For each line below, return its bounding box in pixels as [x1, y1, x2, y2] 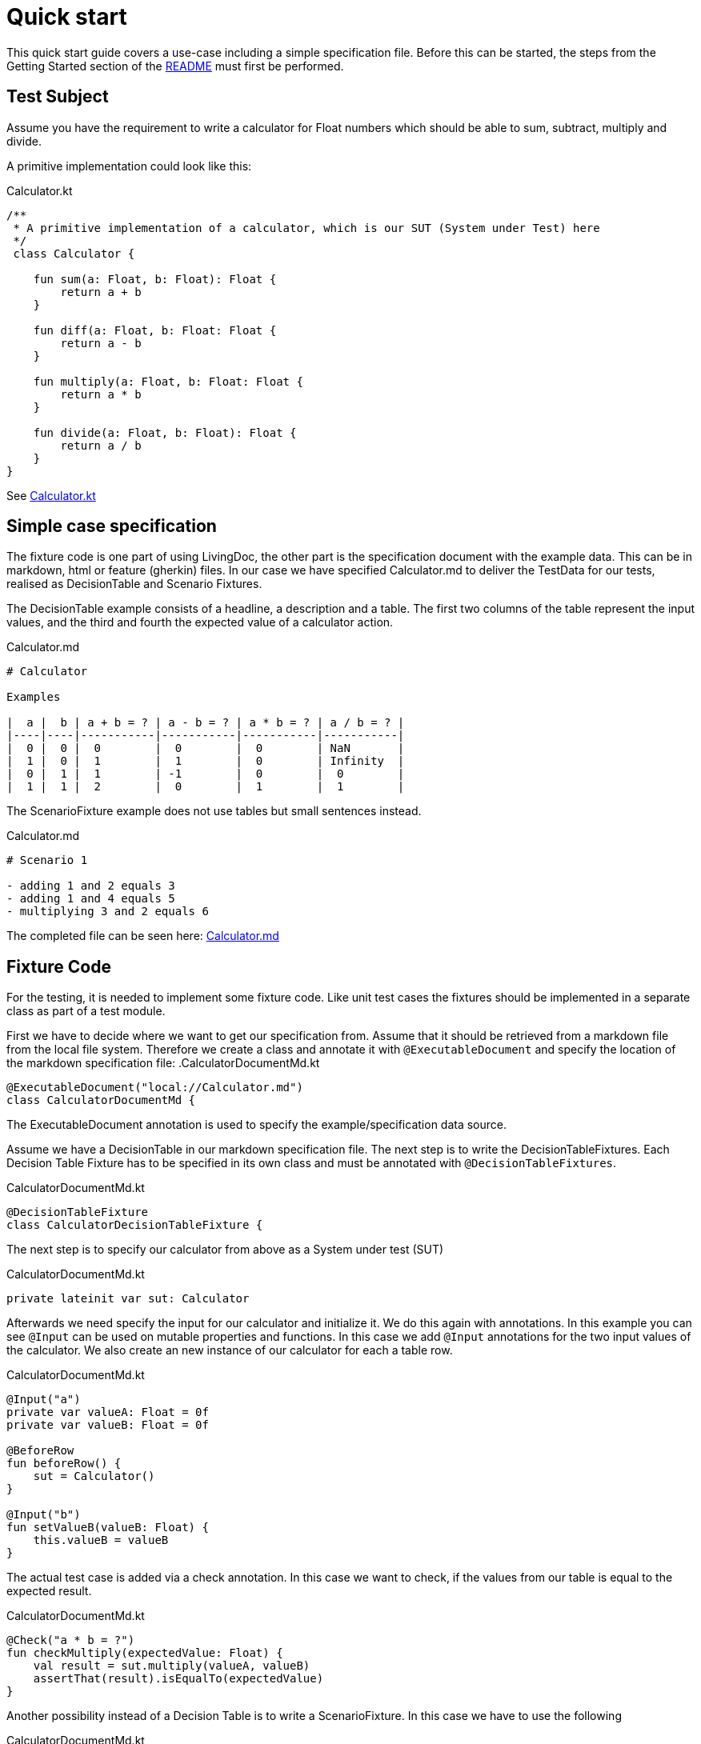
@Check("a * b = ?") [6, 1634, 135, 1647]
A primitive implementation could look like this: [6, 158, 252, 173]
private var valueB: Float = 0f [6, 1418, 209, 1432]
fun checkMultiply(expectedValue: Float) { [6, 1646, 283, 1660]
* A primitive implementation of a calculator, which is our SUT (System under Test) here [13, 221, 600, 234]
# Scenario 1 [6, 854, 88, 867]
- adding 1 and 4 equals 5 [6, 892, 175, 906]
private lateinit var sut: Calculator [6, 1292, 250, 1306]
